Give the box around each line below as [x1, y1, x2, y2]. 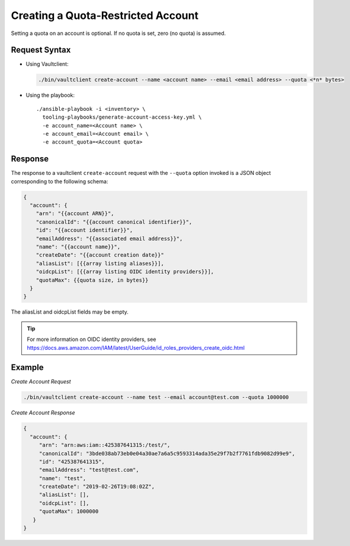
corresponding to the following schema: [11, 178, 108, 185]
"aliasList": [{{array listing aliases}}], [36, 260, 164, 267]
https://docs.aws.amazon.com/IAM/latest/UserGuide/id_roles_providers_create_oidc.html [27, 344, 245, 351]
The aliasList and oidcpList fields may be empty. [11, 308, 129, 315]
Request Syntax [11, 45, 71, 55]
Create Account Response [11, 409, 75, 416]
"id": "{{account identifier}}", [36, 227, 133, 234]
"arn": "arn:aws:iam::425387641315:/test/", [38, 442, 171, 449]
